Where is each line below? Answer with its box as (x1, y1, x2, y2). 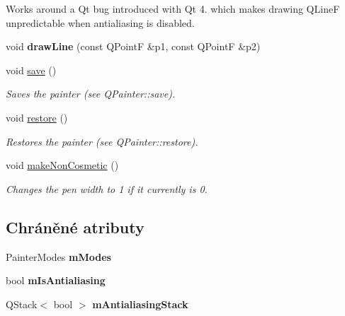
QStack (6, 296, 38, 311)
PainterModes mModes (6, 249, 111, 264)
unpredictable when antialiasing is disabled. (6, 15, 195, 30)
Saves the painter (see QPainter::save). (6, 86, 176, 101)
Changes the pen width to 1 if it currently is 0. (6, 181, 208, 196)
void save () (6, 62, 57, 77)
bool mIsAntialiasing (6, 273, 106, 288)
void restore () (6, 110, 68, 124)
